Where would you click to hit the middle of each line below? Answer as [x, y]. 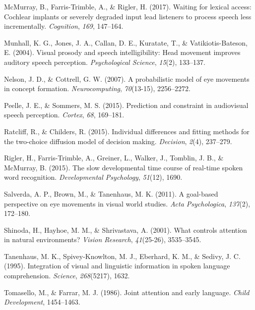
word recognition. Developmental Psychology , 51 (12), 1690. [93, 177]
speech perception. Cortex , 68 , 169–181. [64, 115]
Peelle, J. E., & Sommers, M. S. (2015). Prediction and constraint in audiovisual [126, 105]
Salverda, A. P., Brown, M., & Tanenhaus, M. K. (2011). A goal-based [111, 193]
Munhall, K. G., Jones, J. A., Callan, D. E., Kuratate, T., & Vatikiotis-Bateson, [126, 42]
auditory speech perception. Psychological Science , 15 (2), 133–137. [105, 62]
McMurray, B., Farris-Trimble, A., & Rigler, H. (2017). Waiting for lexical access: [128, 6]
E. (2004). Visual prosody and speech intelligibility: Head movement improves [122, 52]
